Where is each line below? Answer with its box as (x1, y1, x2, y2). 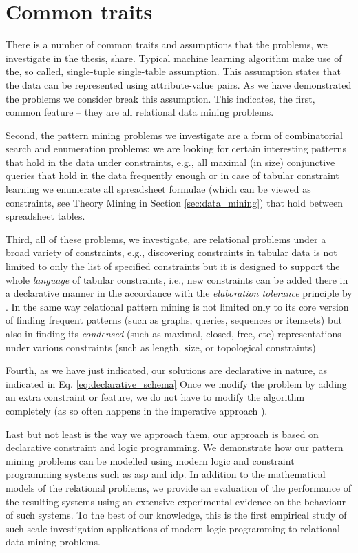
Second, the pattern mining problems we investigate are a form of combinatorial (6, 127, 343, 142)
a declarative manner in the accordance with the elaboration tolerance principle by (6, 286, 352, 300)
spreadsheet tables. (6, 209, 85, 223)
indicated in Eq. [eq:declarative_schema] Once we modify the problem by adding (6, 376, 347, 390)
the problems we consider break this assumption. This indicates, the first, (6, 91, 315, 105)
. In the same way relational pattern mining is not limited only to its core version (6, 299, 349, 313)
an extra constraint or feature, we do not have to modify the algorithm (6, 390, 305, 404)
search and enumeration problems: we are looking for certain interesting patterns (6, 141, 346, 156)
